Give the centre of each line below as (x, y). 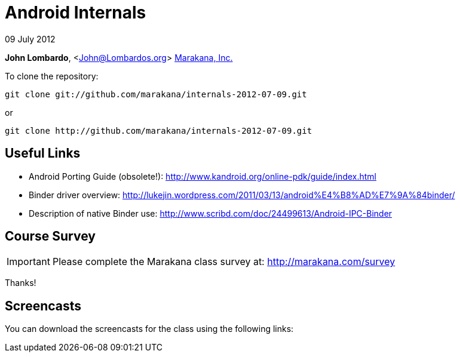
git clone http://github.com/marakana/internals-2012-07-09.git (159, 130)
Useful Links (43, 153)
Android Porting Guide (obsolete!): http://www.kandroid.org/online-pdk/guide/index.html (203, 176)
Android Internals (76, 13)
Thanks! (21, 283)
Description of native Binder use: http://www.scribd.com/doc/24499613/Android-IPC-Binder (211, 213)
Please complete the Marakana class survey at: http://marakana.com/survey (224, 262)
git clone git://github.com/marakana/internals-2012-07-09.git (156, 94)
